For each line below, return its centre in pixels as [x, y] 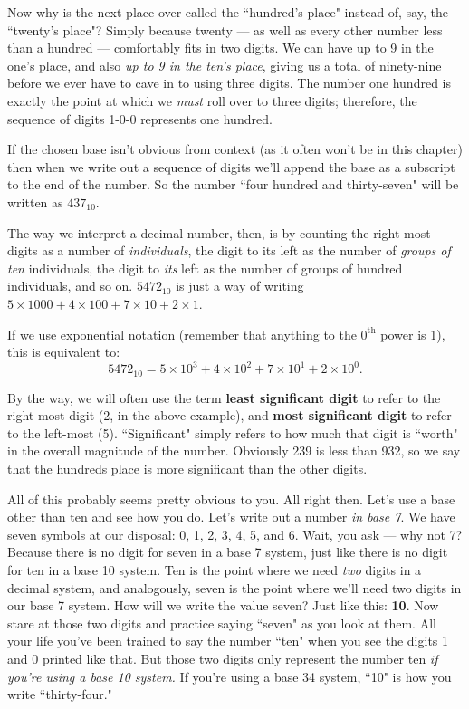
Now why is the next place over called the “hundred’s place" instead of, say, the [228, 12]
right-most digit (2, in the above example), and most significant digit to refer [230, 415]
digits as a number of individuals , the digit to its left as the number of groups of [229, 250]
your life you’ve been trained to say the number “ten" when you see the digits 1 [228, 641]
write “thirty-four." [60, 694]
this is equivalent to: [64, 352]
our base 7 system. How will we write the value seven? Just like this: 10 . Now [223, 605]
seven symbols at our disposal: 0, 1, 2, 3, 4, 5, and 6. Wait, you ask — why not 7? [235, 534]
